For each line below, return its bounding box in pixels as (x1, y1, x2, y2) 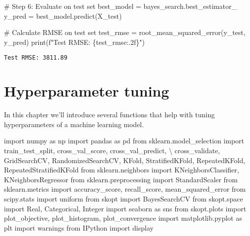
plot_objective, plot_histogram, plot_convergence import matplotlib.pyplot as (4, 213, 242, 223)
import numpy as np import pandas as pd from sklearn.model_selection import (4, 135, 245, 146)
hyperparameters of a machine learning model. (4, 119, 144, 129)
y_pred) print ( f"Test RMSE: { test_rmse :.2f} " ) (4, 36, 145, 47)
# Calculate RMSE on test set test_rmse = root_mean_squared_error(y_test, (4, 27, 246, 37)
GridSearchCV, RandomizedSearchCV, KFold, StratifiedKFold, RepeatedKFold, (4, 155, 246, 165)
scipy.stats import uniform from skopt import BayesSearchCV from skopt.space (4, 193, 243, 203)
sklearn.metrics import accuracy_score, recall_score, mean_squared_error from (4, 184, 246, 194)
